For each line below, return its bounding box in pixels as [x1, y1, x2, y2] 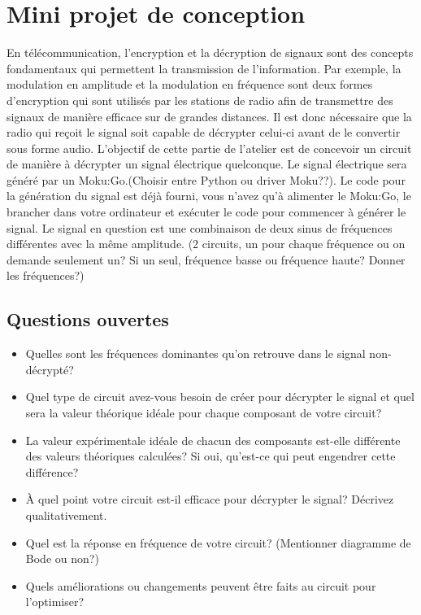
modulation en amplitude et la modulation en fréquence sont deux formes [7, 76, 373, 93]
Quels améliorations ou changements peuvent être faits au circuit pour [25, 577, 376, 594]
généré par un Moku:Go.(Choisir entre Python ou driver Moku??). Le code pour [7, 171, 406, 188]
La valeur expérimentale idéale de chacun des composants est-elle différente [25, 431, 401, 448]
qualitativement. [25, 506, 107, 523]
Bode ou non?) [25, 550, 99, 567]
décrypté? [25, 360, 74, 377]
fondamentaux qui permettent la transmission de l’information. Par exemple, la [7, 59, 401, 76]
